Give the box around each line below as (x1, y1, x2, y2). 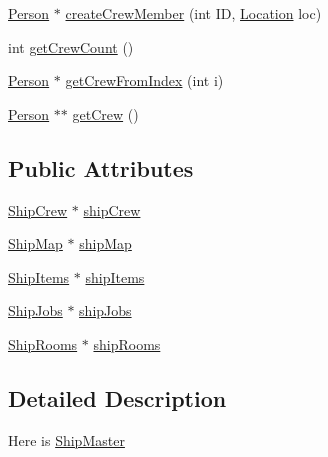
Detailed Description (8, 382, 227, 413)
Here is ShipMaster (8, 429, 125, 450)
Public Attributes (8, 152, 194, 183)
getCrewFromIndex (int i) (65, 70, 224, 91)
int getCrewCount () (8, 36, 134, 57)
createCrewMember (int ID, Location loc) (65, 3, 322, 23)
